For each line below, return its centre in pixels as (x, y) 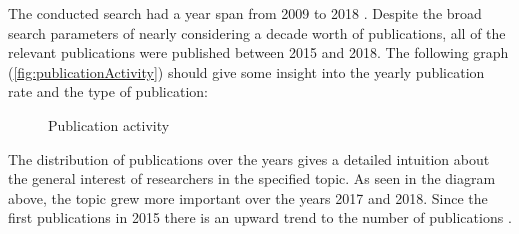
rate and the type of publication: (108, 91)
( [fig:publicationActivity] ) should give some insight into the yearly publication (246, 71)
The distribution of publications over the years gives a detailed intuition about (249, 158)
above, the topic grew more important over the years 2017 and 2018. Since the (248, 197)
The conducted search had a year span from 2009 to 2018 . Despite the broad (245, 13)
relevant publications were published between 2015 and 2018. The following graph (258, 52)
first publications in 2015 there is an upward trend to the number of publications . (260, 217)
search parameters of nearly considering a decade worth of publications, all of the (257, 32)
